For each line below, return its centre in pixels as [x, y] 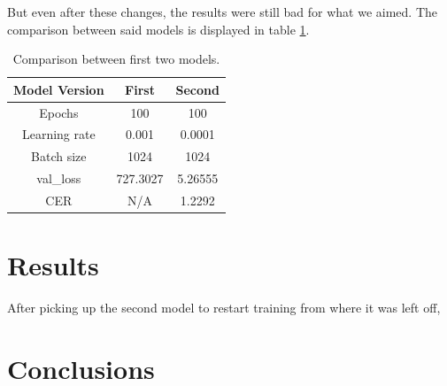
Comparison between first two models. [116, 59]
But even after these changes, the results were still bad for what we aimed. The [222, 12]
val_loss [59, 178]
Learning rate [58, 134]
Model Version [59, 89]
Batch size [59, 156]
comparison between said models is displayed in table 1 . [158, 29]
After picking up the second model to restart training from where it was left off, [224, 308]
